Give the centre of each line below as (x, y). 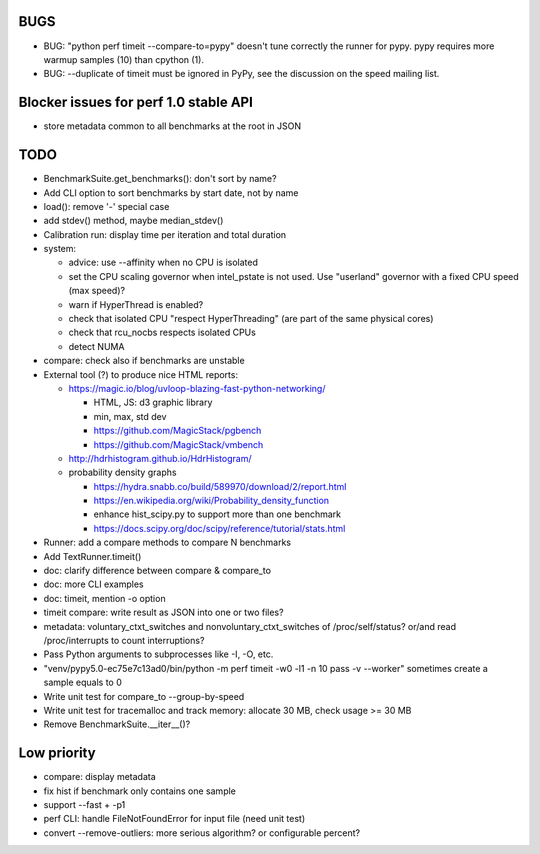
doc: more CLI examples (93, 584)
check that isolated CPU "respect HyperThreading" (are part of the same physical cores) (251, 319)
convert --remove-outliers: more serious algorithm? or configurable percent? (201, 832)
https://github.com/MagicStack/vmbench (178, 444)
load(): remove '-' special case (106, 206)
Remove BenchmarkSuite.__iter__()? (117, 724)
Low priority (57, 753)
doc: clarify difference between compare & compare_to (157, 571)
